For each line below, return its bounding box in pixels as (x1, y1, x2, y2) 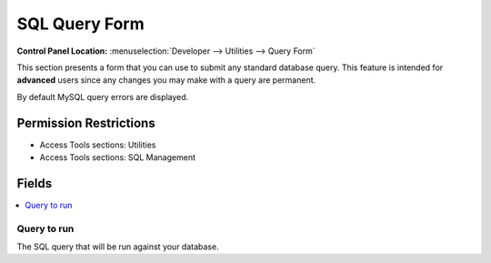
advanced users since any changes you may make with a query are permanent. (16, 75, 316, 86)
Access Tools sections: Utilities (39, 139, 156, 150)
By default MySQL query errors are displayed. (16, 91, 189, 102)
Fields (16, 176, 53, 191)
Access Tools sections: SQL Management (39, 152, 195, 163)
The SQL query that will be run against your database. (16, 241, 219, 252)
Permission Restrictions (16, 115, 155, 131)
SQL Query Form (16, 14, 145, 34)
